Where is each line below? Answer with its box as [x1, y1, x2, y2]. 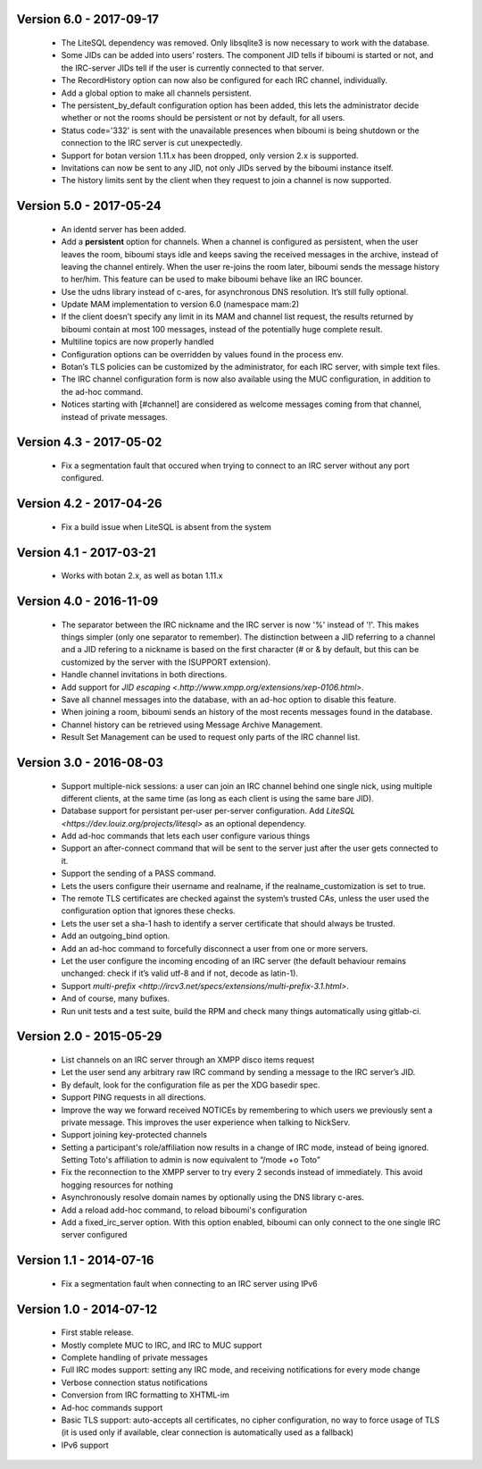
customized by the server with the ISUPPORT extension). [61, 657, 271, 667]
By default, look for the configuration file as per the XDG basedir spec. [61, 1079, 320, 1090]
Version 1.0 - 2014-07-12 [16, 1301, 158, 1317]
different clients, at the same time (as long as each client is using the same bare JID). [61, 793, 374, 803]
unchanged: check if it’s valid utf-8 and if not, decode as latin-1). [61, 968, 299, 978]
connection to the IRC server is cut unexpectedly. [61, 138, 243, 148]
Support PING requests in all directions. [61, 1092, 207, 1103]
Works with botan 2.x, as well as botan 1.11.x [61, 570, 223, 581]
